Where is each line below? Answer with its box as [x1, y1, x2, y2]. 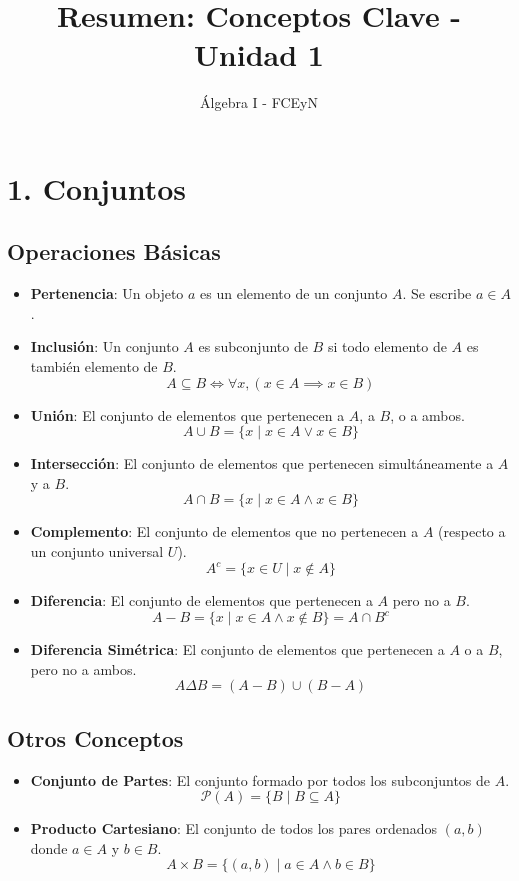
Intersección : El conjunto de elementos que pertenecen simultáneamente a [30, 453, 494, 474]
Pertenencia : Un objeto [30, 283, 184, 304]
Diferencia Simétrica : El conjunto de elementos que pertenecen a [30, 639, 445, 660]
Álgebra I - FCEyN [200, 92, 318, 113]
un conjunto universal [30, 541, 164, 562]
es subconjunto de [198, 336, 308, 357]
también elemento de [30, 356, 158, 377]
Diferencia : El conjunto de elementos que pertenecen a [30, 590, 373, 611]
